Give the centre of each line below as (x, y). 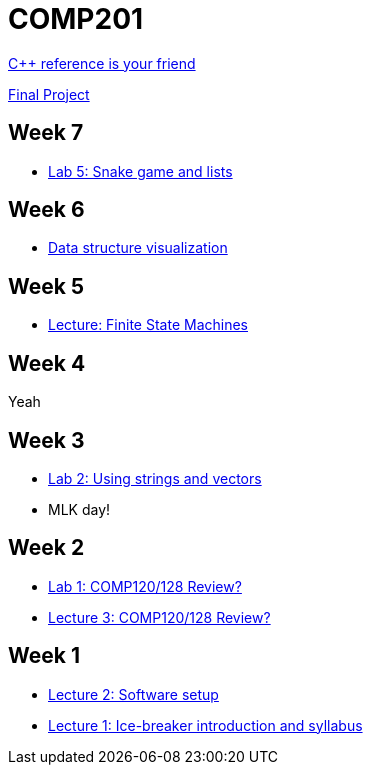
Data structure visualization (138, 248)
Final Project (49, 94)
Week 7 (46, 133)
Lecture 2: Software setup (133, 694)
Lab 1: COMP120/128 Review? (145, 586)
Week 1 (44, 656)
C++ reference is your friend (102, 63)
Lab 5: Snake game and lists (140, 171)
